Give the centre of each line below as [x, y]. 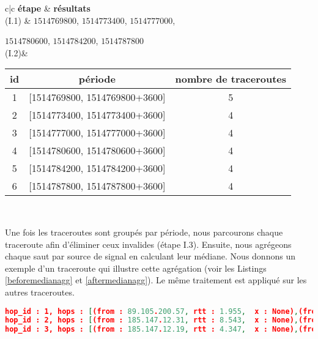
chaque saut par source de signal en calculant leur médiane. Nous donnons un [150, 256]
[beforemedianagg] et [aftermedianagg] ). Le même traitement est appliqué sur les [156, 280]
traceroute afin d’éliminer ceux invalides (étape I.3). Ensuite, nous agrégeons [148, 244]
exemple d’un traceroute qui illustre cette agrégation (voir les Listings [136, 268]
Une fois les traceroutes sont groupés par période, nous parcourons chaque [144, 232]
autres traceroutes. [40, 292]
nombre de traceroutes [231, 79]
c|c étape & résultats [48, 8]
